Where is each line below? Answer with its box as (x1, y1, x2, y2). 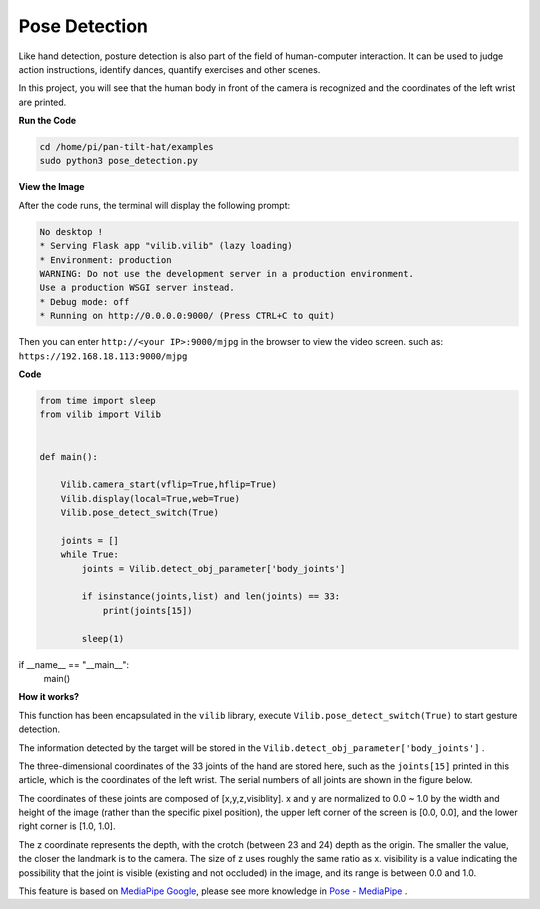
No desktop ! (39, 226, 104, 237)
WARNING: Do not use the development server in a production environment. (39, 268, 415, 280)
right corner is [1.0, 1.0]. (18, 820, 116, 832)
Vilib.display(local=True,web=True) (60, 493, 240, 504)
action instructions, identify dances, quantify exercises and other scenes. (18, 63, 321, 75)
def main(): (39, 451, 99, 462)
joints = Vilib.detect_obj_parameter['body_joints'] (81, 563, 346, 574)
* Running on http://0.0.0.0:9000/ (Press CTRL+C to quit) (39, 310, 335, 322)
